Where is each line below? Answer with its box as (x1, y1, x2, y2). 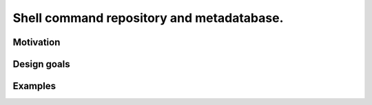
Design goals (12, 58, 70, 70)
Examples (12, 80, 56, 92)
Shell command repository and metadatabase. (12, 10, 284, 25)
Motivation (12, 36, 61, 48)
